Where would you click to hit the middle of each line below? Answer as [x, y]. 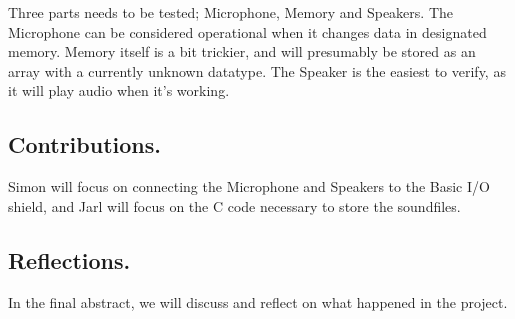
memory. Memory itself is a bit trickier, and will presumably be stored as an [242, 51]
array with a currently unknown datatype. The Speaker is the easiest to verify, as [257, 70]
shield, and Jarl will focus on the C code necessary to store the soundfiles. [234, 205]
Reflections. [69, 259]
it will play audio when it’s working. [119, 90]
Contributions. [84, 144]
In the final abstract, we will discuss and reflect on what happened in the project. [258, 301]
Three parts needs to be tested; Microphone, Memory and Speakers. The [230, 12]
